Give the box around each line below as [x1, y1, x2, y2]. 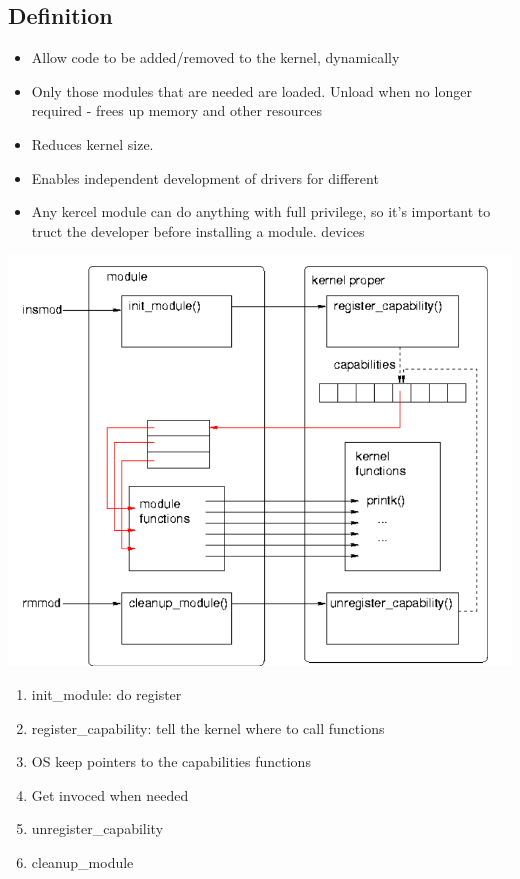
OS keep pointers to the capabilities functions [31, 751, 311, 772]
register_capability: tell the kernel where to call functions [31, 717, 385, 738]
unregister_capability [31, 818, 164, 839]
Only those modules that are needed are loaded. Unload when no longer [31, 80, 472, 101]
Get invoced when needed [31, 784, 189, 805]
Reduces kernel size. [31, 133, 154, 154]
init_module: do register [31, 683, 182, 704]
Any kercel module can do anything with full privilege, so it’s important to [31, 201, 491, 222]
